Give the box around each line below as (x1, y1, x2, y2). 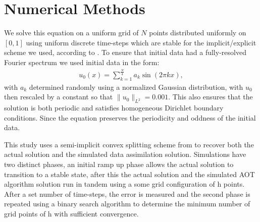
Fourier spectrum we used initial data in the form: (4, 57, 160, 67)
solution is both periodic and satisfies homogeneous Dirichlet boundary (4, 102, 224, 113)
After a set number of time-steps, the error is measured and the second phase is (4, 188, 250, 199)
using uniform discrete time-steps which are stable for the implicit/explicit (26, 37, 256, 47)
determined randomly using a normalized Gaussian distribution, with (29, 81, 243, 92)
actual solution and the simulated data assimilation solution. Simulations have (4, 149, 246, 159)
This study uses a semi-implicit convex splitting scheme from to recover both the (4, 139, 254, 149)
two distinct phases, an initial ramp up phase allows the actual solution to (4, 159, 234, 170)
